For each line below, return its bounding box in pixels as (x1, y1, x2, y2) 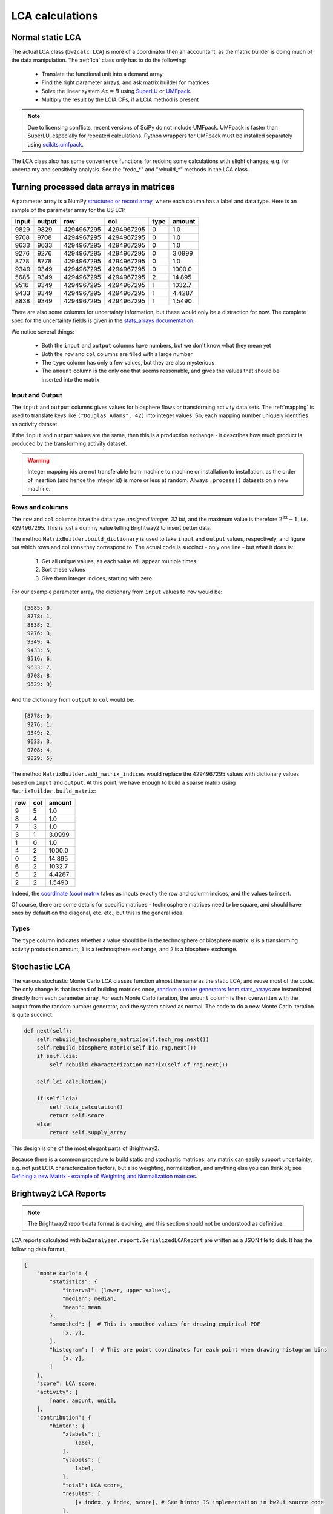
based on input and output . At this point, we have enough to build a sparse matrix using (11, 779, 236, 786)
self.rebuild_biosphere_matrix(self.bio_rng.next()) (36, 1045, 197, 1051)
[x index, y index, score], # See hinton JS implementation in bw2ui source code (74, 1499, 324, 1506)
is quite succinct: (11, 1011, 54, 1019)
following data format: (11, 1245, 67, 1252)
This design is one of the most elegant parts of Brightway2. (11, 1145, 160, 1152)
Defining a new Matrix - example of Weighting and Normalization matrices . (11, 1172, 198, 1180)
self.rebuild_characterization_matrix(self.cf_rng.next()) (49, 1061, 229, 1068)
